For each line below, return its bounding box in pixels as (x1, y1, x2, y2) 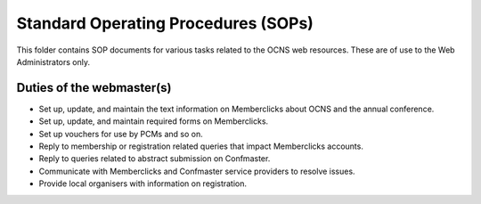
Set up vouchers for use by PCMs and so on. (38, 128, 204, 139)
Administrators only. (16, 56, 91, 67)
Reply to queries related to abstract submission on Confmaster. (38, 153, 271, 164)
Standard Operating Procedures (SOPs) (16, 13, 314, 33)
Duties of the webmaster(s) (16, 80, 172, 95)
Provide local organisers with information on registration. (38, 178, 248, 189)
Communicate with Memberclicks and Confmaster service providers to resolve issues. (38, 166, 355, 176)
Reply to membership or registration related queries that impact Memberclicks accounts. (38, 141, 364, 151)
